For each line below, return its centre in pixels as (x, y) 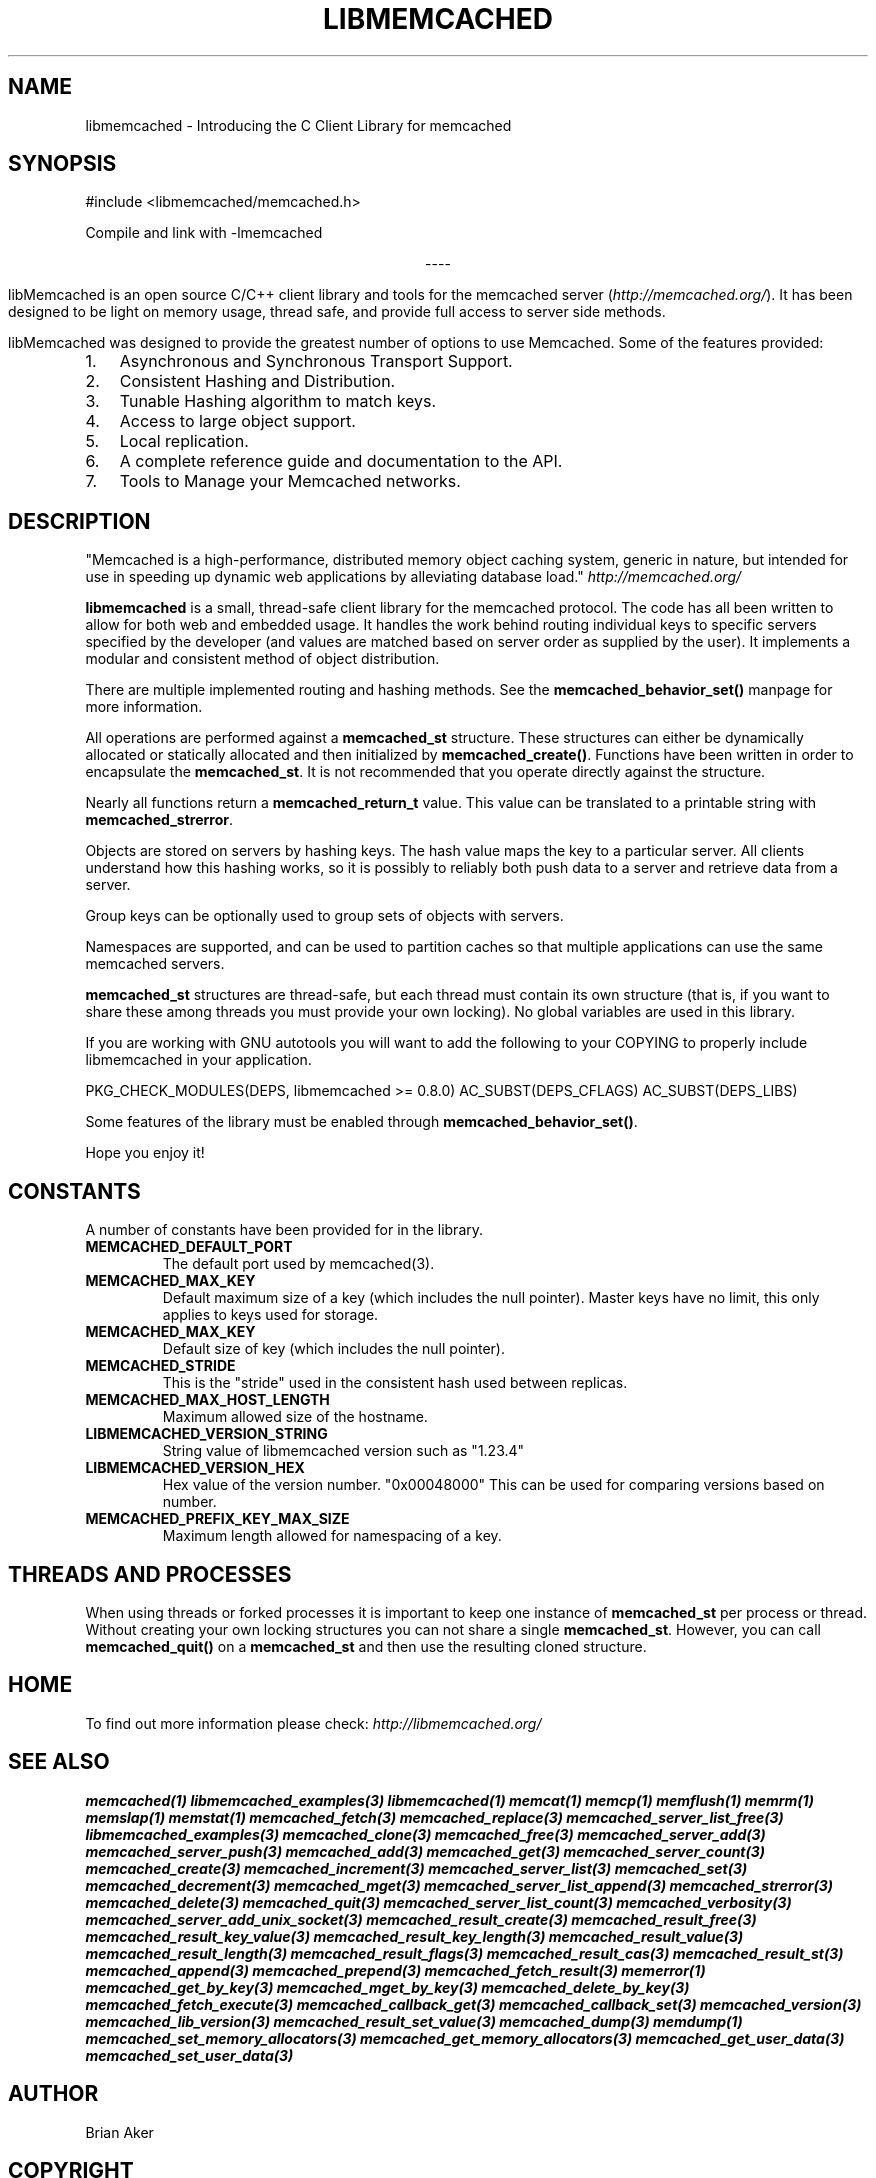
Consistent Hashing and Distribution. (257, 381)
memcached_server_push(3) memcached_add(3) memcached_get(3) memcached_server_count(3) (425, 1851)
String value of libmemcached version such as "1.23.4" (343, 1451)
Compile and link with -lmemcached (204, 233)
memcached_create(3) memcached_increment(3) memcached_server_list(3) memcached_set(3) (416, 1868)
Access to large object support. (237, 421)
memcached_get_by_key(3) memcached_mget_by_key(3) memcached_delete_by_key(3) (387, 1987)
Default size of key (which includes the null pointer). (333, 1349)
